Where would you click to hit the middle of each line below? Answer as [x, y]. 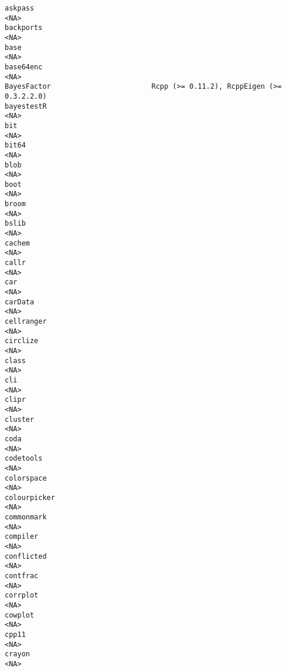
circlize [22, 341]
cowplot [20, 615]
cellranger [26, 321]
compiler [22, 537]
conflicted [26, 556]
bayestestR [26, 106]
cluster [20, 419]
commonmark [26, 517]
